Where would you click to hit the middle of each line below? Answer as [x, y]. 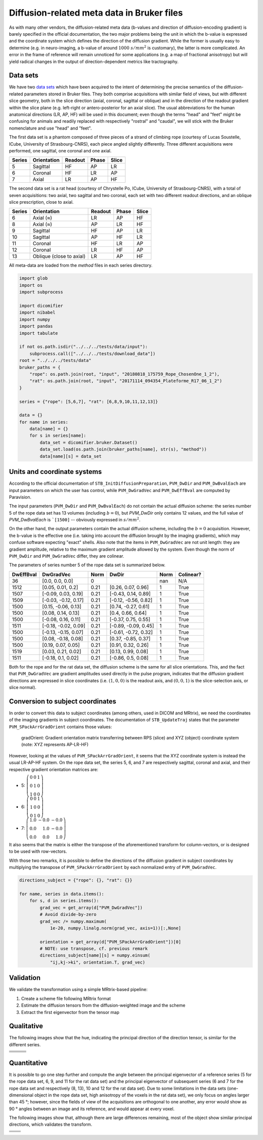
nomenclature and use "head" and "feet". [50, 128]
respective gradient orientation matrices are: [54, 769]
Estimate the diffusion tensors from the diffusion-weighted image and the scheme [103, 1005]
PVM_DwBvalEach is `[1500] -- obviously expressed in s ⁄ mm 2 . [75, 519]
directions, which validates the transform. [51, 1124]
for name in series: [44, 422]
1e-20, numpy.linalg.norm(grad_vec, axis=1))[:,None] [115, 928]
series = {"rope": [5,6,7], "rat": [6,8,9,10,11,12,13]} [89, 401]
